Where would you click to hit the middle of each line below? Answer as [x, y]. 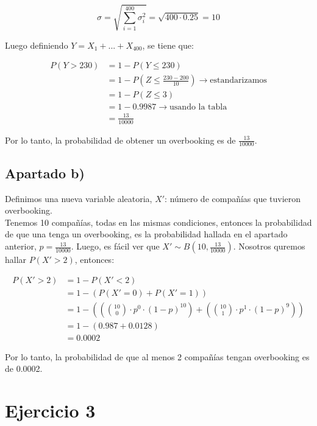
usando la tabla [198, 107]
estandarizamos [238, 81]
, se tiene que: [168, 45]
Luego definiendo [37, 45]
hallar [16, 260]
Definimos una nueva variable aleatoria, [79, 198]
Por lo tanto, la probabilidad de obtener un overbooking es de [120, 140]
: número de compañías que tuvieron [233, 198]
